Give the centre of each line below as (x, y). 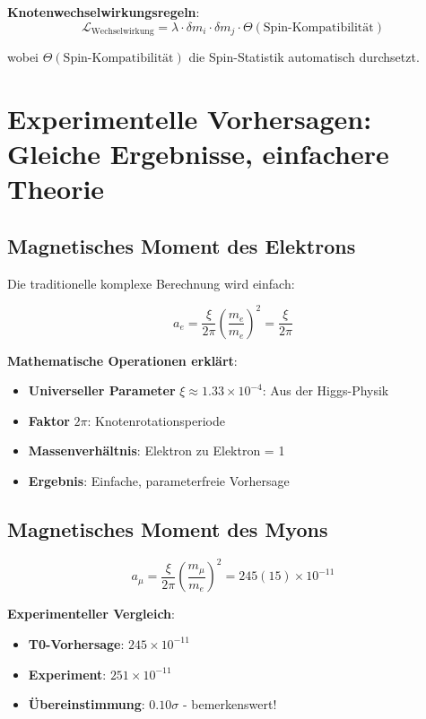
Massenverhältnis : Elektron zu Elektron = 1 (156, 450)
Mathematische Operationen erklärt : (122, 360)
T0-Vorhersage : (76, 643)
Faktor (49, 420)
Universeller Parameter (102, 390)
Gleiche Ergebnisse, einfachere (198, 154)
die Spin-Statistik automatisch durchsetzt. (304, 57)
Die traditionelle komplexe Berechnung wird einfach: (151, 283)
